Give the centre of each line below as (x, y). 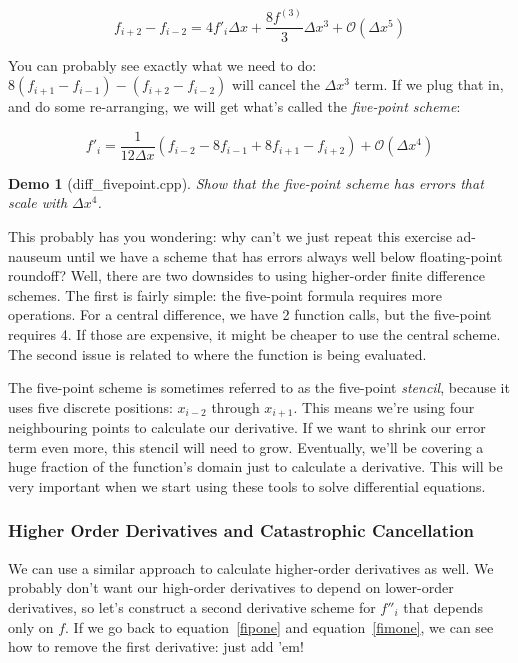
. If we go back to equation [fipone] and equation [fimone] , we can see (279, 626)
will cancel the (276, 84)
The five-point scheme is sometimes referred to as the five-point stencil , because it (259, 387)
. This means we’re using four (384, 406)
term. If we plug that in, (429, 84)
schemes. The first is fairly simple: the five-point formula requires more (225, 294)
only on (31, 626)
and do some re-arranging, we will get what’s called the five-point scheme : (234, 106)
